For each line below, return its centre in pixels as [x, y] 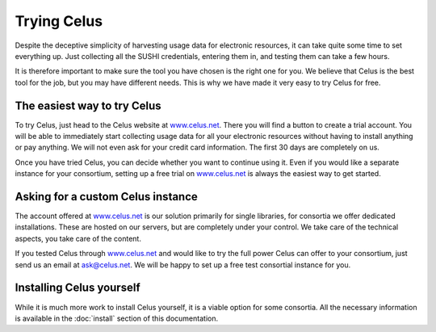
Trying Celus [59, 21]
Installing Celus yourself [78, 288]
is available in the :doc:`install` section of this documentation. [116, 318]
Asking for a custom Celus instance [106, 197]
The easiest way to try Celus [88, 105]
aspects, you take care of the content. [78, 238]
